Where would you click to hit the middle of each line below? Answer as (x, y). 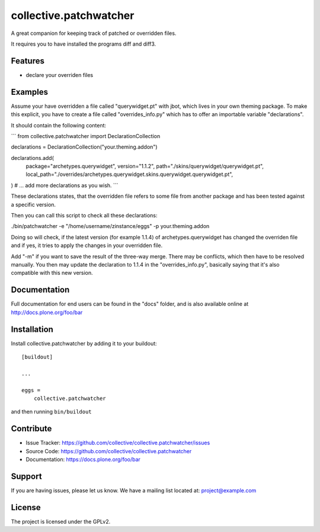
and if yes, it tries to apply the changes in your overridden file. (87, 245)
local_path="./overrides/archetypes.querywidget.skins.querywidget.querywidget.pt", (129, 174)
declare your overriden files (60, 75)
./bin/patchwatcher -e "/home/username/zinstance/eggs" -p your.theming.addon (110, 226)
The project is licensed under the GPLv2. (61, 521)
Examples (30, 92)
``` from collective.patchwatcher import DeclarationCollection (86, 136)
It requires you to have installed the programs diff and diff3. (84, 44)
